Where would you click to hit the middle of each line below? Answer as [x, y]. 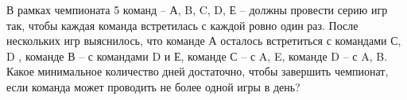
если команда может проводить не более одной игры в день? [153, 86]
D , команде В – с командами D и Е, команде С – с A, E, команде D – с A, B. [197, 56]
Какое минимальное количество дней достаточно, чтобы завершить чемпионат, [198, 71]
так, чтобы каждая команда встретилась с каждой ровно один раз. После [182, 25]
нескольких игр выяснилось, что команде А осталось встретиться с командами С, [204, 41]
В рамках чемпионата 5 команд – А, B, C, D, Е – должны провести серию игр [197, 9]
